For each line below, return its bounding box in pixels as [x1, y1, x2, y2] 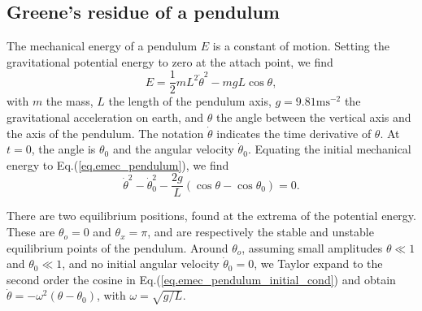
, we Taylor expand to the [254, 255, 383, 272]
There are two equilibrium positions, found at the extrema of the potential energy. [7, 207, 416, 224]
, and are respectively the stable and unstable [147, 223, 374, 240]
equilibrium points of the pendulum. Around [7, 239, 228, 256]
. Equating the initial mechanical [247, 140, 411, 158]
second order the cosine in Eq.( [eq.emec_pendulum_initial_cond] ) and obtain [7, 270, 396, 287]
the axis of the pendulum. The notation [7, 124, 204, 141]
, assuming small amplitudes [241, 239, 383, 256]
